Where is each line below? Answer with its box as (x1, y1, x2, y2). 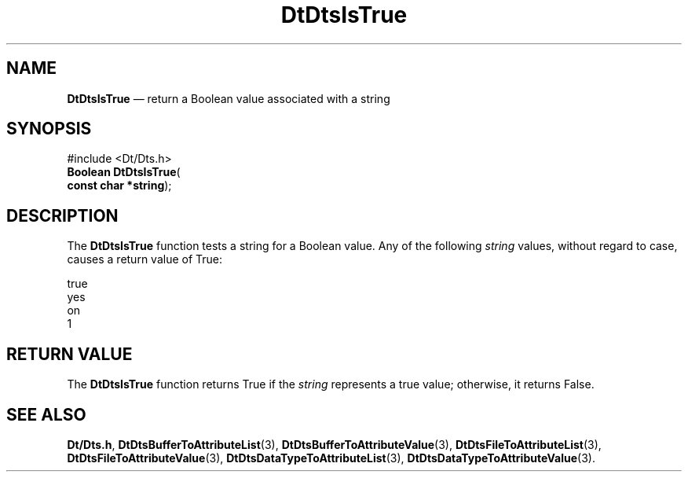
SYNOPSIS (6, 119, 92, 139)
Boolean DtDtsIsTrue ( (67, 165, 181, 179)
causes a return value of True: (67, 252, 223, 267)
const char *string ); (67, 178, 172, 193)
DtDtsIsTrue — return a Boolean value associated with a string (67, 91, 390, 105)
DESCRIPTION (6, 205, 119, 226)
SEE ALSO (6, 404, 86, 425)
